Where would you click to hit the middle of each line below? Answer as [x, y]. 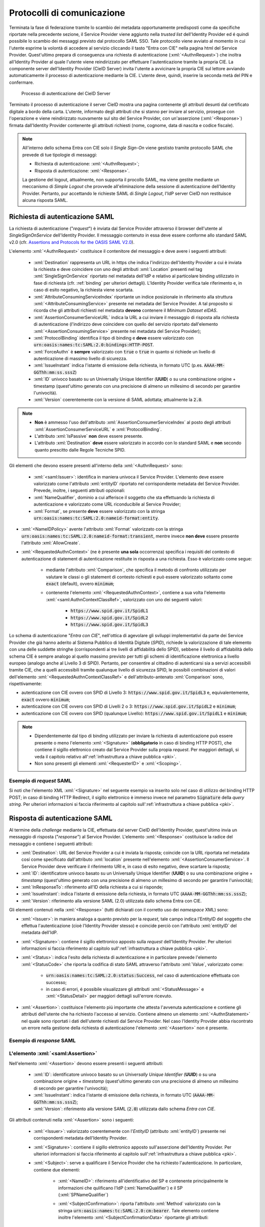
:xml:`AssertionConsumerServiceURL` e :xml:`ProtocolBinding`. [98, 429]
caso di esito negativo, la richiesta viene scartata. [84, 290]
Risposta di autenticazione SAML [61, 818]
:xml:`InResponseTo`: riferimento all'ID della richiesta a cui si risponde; [92, 887]
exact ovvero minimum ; [46, 699]
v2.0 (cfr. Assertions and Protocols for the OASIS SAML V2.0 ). [72, 242]
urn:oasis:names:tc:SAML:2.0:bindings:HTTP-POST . [94, 345]
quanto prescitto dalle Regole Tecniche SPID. [80, 450]
